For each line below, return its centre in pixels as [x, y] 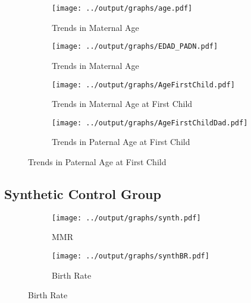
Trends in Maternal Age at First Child [122, 104]
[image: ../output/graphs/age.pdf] [122, 8]
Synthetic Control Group [83, 193]
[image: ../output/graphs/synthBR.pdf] [131, 256]
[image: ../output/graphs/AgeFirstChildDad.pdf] [150, 123]
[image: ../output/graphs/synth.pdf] [126, 218]
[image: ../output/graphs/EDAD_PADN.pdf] [135, 47]
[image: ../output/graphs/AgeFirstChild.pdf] [143, 85]
